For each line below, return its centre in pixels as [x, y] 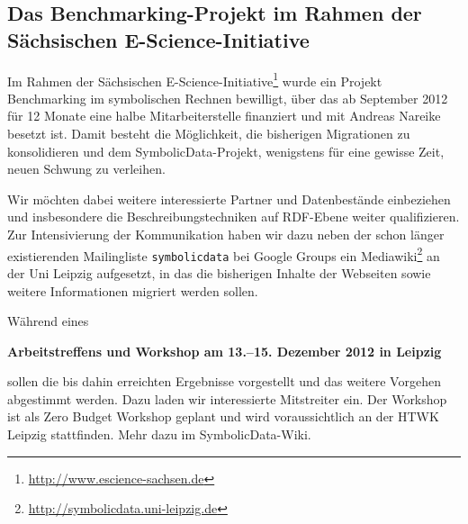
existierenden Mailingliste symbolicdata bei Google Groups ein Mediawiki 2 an [224, 254]
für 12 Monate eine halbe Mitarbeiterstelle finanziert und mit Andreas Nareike [224, 116]
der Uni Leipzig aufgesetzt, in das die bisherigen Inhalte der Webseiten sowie [219, 272]
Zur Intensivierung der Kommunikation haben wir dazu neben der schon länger [226, 234]
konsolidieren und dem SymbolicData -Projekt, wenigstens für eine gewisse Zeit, [226, 151]
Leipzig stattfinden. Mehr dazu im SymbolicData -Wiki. [159, 434]
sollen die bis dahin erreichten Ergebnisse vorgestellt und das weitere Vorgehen [224, 381]
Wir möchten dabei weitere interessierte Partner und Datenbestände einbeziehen [229, 199]
